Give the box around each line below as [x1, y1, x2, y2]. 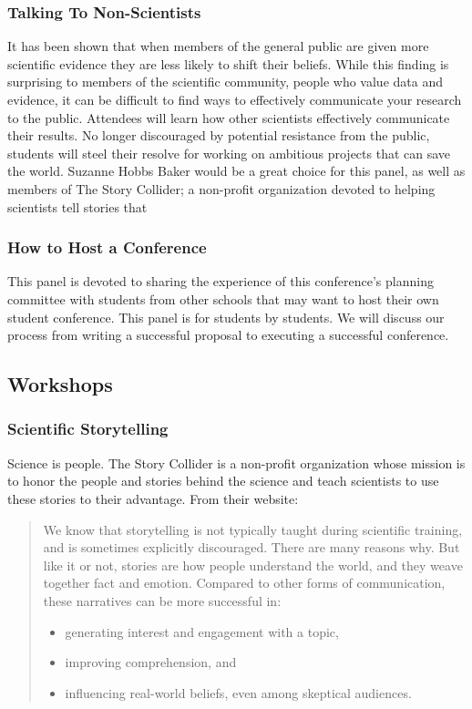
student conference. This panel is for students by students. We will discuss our [7, 307, 445, 326]
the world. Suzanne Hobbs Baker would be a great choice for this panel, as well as [7, 161, 466, 180]
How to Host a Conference [7, 236, 207, 259]
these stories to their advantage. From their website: [7, 488, 299, 508]
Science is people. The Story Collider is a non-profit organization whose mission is [7, 453, 466, 472]
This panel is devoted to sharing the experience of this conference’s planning [7, 272, 434, 291]
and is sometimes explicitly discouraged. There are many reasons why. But [43, 538, 460, 557]
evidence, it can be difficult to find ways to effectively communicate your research [7, 90, 462, 108]
